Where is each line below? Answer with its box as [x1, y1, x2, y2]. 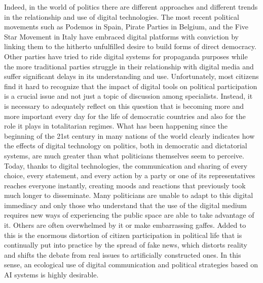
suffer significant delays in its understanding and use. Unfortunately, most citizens [4, 71, 259, 82]
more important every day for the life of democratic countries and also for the [4, 110, 246, 121]
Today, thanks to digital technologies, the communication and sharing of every [4, 160, 248, 171]
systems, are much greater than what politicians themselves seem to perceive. [4, 150, 244, 160]
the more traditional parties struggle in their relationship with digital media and [4, 61, 254, 71]
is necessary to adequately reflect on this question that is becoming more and [4, 100, 244, 111]
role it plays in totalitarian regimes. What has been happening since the [4, 120, 228, 131]
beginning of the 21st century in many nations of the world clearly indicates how [4, 130, 255, 141]
